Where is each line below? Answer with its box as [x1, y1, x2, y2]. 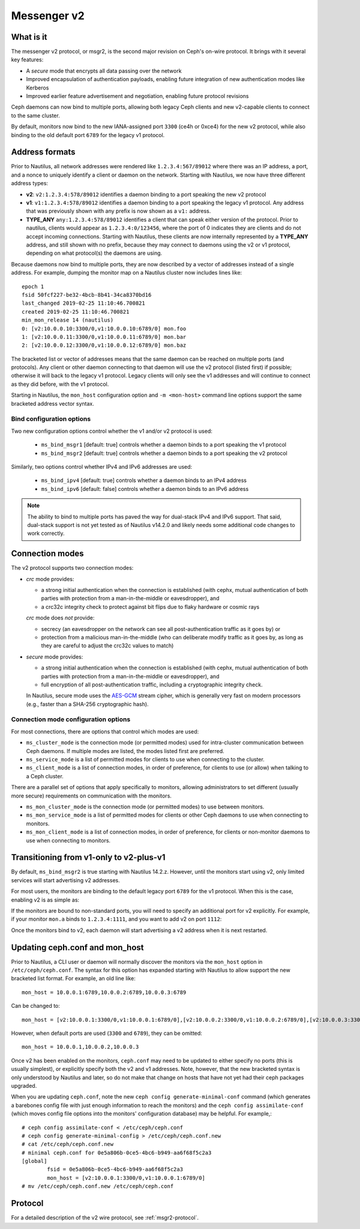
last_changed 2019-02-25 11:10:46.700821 [22, 300, 145, 306]
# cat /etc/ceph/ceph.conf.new [22, 1141, 114, 1148]
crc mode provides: [26, 575, 74, 582]
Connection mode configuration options [11, 715, 131, 724]
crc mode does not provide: [26, 614, 95, 621]
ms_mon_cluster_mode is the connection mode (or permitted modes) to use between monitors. [26, 803, 265, 810]
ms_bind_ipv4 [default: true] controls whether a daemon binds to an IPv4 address [41, 477, 247, 484]
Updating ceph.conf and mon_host [11, 942, 144, 953]
